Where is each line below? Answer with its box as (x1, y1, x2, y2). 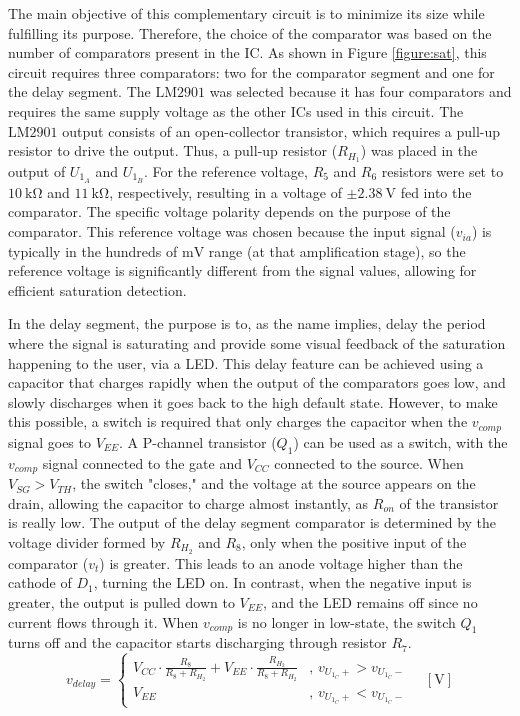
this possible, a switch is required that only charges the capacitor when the (8, 411, 468, 432)
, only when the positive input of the (241, 531, 467, 552)
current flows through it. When (8, 611, 199, 632)
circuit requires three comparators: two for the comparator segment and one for (8, 61, 495, 82)
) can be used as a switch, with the (293, 431, 508, 452)
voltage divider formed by (8, 531, 166, 552)
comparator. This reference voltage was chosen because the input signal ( (8, 221, 456, 242)
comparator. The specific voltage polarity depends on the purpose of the (8, 201, 451, 222)
